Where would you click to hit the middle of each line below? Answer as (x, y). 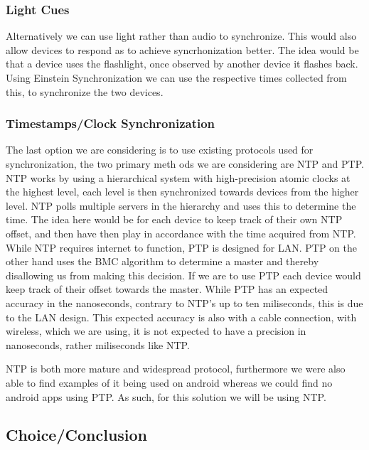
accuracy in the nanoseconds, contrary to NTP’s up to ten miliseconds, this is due (184, 302)
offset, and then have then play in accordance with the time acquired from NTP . (181, 233)
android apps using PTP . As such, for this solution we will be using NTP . (166, 396)
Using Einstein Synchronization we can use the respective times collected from (176, 77)
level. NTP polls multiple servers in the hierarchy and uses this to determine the (181, 205)
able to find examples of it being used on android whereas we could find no (169, 382)
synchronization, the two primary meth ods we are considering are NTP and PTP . (185, 164)
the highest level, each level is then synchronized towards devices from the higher (182, 192)
